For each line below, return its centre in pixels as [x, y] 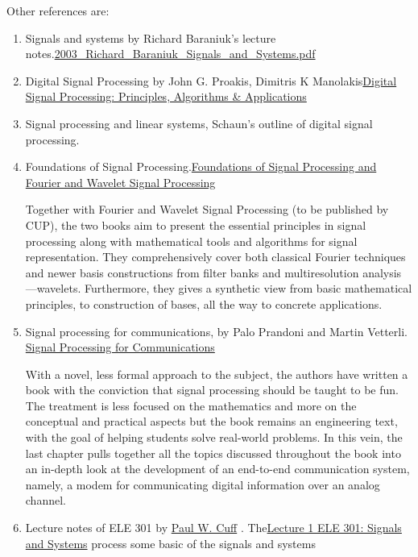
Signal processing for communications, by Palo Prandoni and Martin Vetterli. [216, 331]
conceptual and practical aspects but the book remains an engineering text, [211, 421]
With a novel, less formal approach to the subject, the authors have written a [217, 374]
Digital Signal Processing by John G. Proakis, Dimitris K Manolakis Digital [211, 80]
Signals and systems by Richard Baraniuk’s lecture [151, 37]
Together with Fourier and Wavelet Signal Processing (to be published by [207, 209]
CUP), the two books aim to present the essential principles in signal [196, 224]
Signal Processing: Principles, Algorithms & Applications [166, 96]
